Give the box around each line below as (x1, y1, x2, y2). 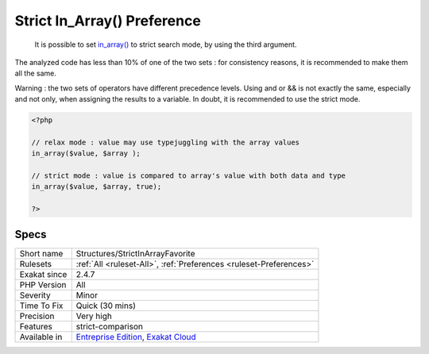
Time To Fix (19, 300, 64, 311)
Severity (19, 290, 51, 301)
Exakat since (19, 268, 68, 279)
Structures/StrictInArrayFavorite (75, 248, 195, 259)
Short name (19, 248, 64, 259)
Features (19, 321, 53, 332)
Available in (19, 331, 63, 342)
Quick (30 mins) (75, 300, 137, 311)
